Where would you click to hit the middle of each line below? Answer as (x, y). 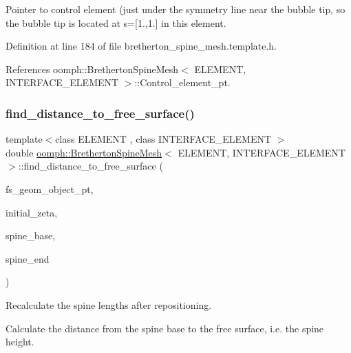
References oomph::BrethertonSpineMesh (92, 69)
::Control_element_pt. (182, 82)
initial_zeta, (32, 212)
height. (20, 342)
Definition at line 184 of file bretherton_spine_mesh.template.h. (141, 46)
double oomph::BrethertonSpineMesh (84, 152)
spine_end (28, 258)
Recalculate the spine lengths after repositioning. (109, 304)
